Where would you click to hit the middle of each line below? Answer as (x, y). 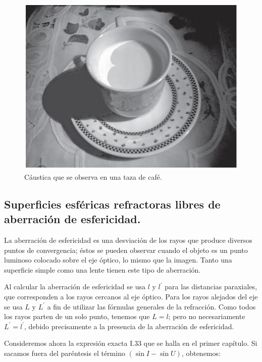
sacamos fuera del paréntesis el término (65, 353)
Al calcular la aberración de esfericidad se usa (75, 287)
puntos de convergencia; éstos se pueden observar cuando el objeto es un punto (126, 250)
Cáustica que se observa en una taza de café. (93, 176)
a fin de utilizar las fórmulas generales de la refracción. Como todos (151, 306)
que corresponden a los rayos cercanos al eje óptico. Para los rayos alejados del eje (131, 297)
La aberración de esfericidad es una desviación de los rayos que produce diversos (128, 240)
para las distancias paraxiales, (211, 287)
